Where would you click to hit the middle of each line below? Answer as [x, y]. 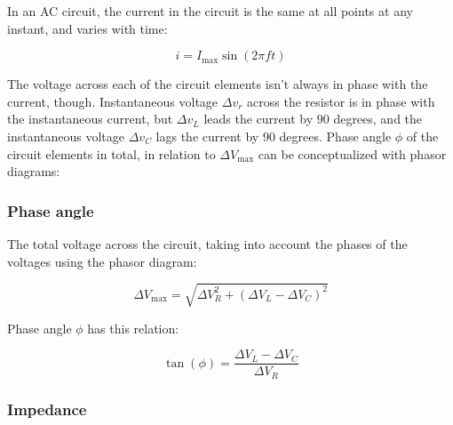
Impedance [47, 409]
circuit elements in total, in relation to [111, 153]
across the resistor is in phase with [341, 101]
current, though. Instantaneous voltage [113, 101]
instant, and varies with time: [87, 28]
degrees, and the [378, 119]
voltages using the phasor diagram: [102, 261]
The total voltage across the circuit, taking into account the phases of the [207, 243]
